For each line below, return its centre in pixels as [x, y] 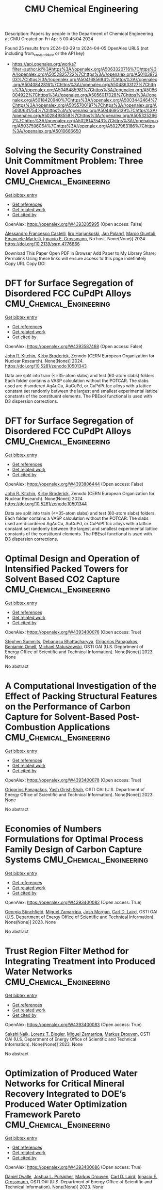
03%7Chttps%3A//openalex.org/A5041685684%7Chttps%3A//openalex [85, 79]
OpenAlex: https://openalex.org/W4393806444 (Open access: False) [74, 484]
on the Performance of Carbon [68, 706]
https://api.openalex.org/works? [44, 64]
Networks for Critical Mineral [65, 1083]
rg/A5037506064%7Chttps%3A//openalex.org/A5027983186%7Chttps [83, 126]
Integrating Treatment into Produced [80, 961]
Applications [84, 727]
